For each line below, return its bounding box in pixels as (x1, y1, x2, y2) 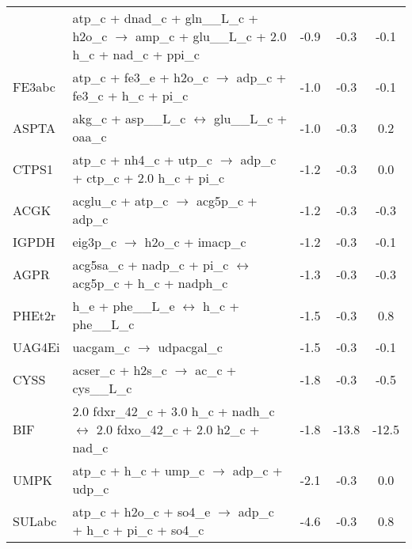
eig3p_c (72, 233, 117, 251)
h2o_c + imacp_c (144, 233, 246, 251)
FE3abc (13, 77, 55, 96)
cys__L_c (72, 379, 132, 397)
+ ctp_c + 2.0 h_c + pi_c (72, 168, 225, 187)
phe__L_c (72, 315, 135, 333)
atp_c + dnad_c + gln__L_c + (72, 9, 258, 27)
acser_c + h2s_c (72, 361, 167, 379)
